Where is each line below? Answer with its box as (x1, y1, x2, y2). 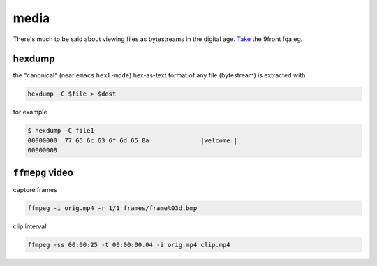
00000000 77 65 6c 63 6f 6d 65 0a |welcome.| (27, 136, 238, 145)
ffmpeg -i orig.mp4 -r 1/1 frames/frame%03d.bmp (27, 204, 198, 212)
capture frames (13, 185, 57, 193)
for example (13, 108, 48, 117)
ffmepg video (13, 166, 73, 178)
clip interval (13, 222, 47, 230)
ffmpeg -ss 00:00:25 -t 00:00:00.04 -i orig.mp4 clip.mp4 (27, 241, 230, 249)
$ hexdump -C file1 (27, 126, 94, 135)
